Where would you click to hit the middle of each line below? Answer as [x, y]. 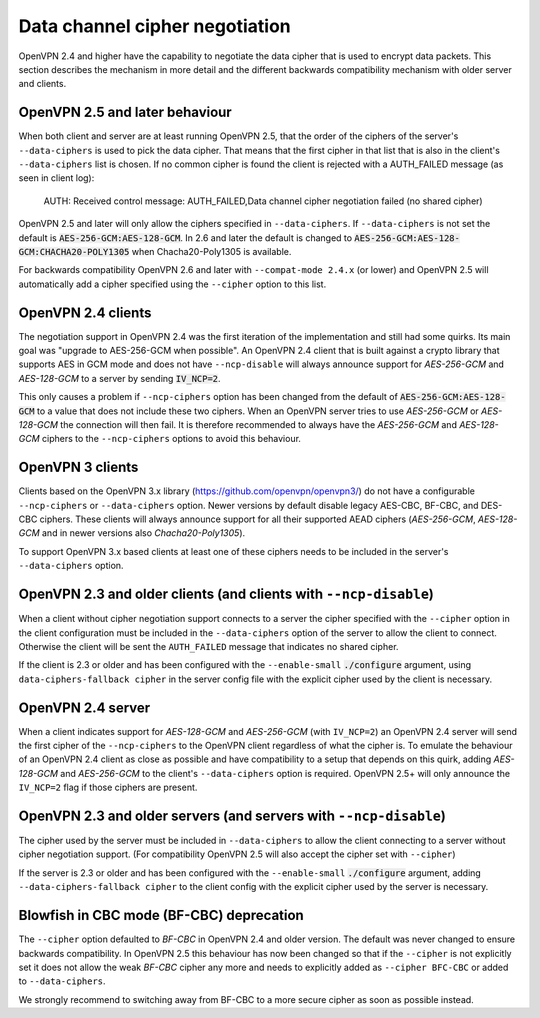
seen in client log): [56, 178]
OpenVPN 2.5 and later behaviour [125, 112]
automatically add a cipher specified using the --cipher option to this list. [172, 284]
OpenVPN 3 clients [78, 467]
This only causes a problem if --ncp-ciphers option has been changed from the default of [208, 397]
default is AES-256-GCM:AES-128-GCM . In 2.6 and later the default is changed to [185, 237]
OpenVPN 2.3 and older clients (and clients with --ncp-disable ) [226, 594]
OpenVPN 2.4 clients [85, 312]
